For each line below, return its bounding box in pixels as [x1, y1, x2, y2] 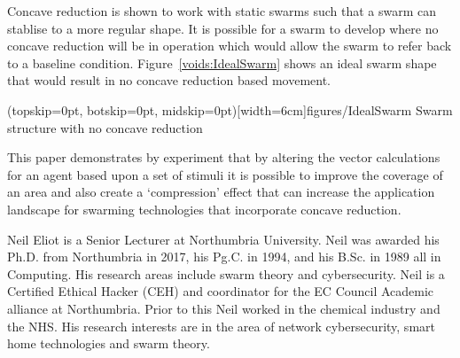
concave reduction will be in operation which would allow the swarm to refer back [7, 36, 452, 55]
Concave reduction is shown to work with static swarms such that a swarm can [7, 2, 437, 19]
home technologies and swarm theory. [7, 334, 210, 353]
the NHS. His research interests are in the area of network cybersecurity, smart [7, 316, 435, 335]
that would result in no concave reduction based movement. [7, 71, 331, 89]
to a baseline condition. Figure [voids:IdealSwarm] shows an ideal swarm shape [7, 53, 437, 72]
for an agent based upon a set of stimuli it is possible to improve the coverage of [7, 165, 443, 183]
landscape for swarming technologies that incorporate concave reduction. [7, 199, 402, 218]
